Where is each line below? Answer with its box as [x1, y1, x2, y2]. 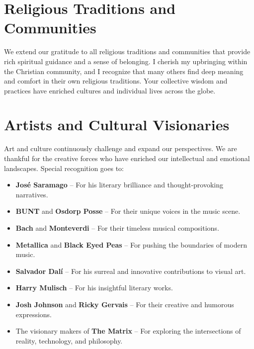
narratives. [15, 189, 48, 199]
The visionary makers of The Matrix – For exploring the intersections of [15, 326, 241, 336]
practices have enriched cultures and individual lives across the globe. [4, 85, 216, 95]
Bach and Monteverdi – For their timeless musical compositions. [15, 222, 219, 233]
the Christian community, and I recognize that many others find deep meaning [4, 66, 244, 76]
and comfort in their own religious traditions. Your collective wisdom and [4, 76, 228, 86]
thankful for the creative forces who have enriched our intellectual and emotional [4, 153, 250, 163]
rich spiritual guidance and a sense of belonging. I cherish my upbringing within [4, 56, 248, 66]
